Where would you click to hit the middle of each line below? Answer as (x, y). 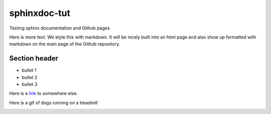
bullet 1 (29, 70)
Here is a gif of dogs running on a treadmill (53, 102)
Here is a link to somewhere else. (43, 93)
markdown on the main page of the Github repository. (65, 44)
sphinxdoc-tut (40, 13)
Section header (34, 58)
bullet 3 (30, 84)
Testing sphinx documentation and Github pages (59, 28)
